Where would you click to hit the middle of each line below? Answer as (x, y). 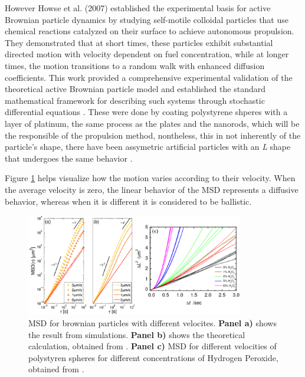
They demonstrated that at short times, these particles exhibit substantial (139, 42)
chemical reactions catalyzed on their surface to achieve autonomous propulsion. (150, 31)
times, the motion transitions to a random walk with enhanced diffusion (135, 65)
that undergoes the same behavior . (69, 158)
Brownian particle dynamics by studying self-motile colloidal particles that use (147, 19)
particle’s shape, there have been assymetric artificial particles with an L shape (148, 147)
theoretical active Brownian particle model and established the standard (135, 89)
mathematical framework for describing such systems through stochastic (135, 100)
